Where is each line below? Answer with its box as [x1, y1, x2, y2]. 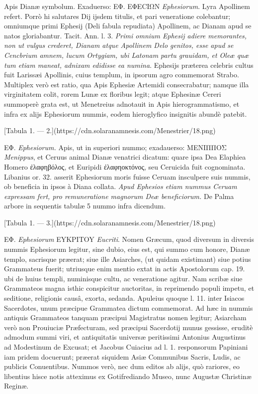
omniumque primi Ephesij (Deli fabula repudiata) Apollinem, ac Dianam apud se [4, 20, 252, 31]
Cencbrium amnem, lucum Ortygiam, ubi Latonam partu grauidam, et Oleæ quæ [4, 49, 249, 60]
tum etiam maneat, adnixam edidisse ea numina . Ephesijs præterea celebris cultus [4, 59, 254, 70]
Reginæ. [4, 381, 29, 391]
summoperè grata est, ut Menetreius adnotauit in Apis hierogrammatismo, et [4, 98, 240, 109]
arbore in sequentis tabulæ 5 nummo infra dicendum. [4, 200, 166, 211]
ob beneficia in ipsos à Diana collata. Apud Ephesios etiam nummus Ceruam [4, 181, 237, 192]
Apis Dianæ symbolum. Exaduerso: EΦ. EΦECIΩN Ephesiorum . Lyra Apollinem [4, 1, 250, 11]
